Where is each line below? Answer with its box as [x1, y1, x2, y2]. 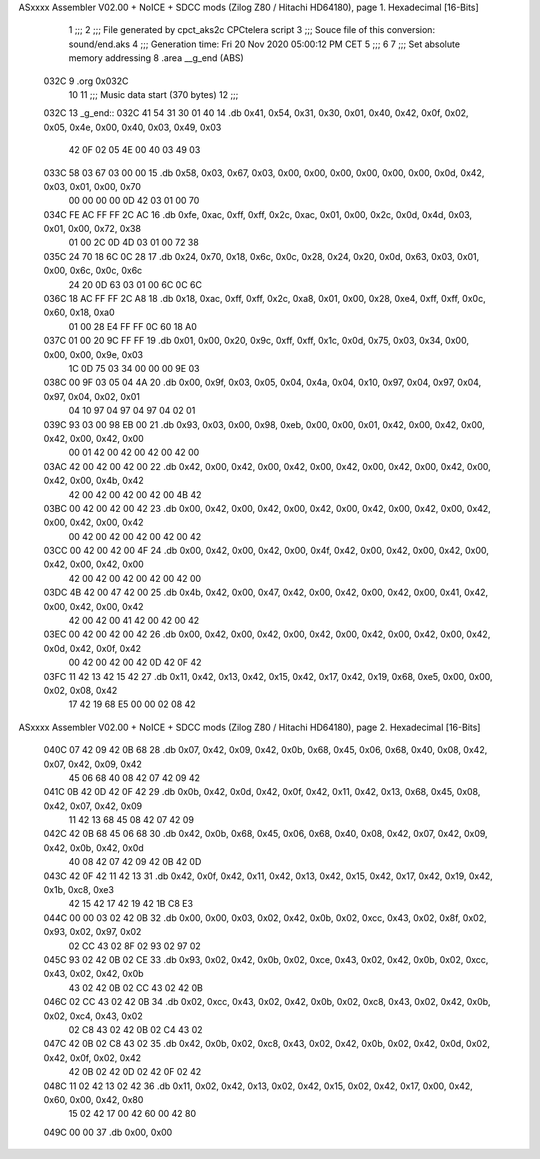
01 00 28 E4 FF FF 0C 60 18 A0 [68, 320, 197, 332]
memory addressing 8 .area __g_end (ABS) [68, 52, 244, 64]
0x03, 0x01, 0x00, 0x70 [43, 180, 142, 192]
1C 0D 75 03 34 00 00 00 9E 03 [68, 362, 200, 374]
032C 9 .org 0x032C [43, 75, 129, 87]
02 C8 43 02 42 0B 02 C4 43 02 [68, 1023, 204, 1035]
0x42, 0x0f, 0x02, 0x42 [43, 1051, 142, 1064]
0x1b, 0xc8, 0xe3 [43, 884, 115, 896]
